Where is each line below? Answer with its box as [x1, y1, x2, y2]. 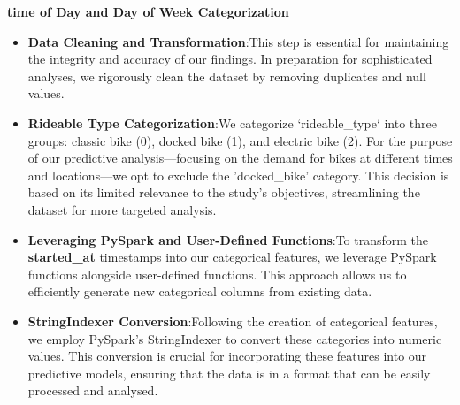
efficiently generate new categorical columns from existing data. [27, 282, 372, 301]
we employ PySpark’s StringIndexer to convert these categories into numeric [27, 329, 442, 348]
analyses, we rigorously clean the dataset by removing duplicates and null [27, 66, 426, 85]
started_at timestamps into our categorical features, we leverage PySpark [27, 248, 437, 266]
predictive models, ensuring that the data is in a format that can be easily [27, 363, 431, 382]
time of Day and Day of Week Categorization [7, 3, 289, 20]
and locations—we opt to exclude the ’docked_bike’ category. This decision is [27, 165, 449, 184]
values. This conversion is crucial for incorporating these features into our [27, 347, 427, 365]
